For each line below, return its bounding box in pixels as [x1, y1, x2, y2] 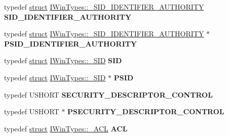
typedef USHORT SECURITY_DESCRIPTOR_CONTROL [4, 89, 213, 100]
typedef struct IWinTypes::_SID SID [4, 55, 122, 66]
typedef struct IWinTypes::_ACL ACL [4, 123, 128, 133]
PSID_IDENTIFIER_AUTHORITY [4, 38, 137, 49]
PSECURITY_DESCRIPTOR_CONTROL [67, 106, 224, 117]
